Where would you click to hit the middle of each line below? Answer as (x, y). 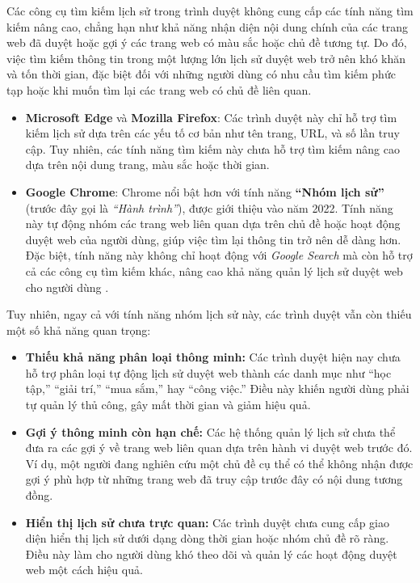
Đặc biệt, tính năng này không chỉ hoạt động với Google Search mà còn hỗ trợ (219, 255)
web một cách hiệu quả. (84, 570)
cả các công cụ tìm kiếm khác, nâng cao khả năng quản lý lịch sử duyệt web (214, 270)
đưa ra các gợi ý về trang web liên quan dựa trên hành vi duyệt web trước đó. (219, 448)
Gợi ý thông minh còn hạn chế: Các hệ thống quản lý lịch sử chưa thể (210, 431)
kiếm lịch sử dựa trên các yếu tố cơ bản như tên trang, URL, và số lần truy (212, 133)
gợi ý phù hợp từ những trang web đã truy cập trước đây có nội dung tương (214, 479)
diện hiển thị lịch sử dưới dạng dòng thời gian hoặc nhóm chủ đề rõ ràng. (207, 538)
